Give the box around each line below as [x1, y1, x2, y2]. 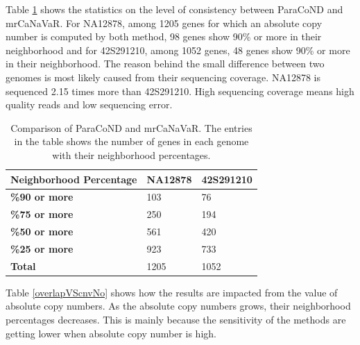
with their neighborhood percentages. [52, 147, 211, 162]
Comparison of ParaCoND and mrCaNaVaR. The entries [10, 120, 252, 135]
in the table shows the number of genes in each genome [14, 134, 249, 149]
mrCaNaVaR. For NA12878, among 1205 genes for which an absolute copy [6, 15, 323, 30]
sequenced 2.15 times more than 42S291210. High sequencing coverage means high [6, 83, 354, 98]
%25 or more [10, 241, 74, 255]
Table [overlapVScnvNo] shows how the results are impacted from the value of [6, 285, 338, 299]
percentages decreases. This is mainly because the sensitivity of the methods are [6, 312, 346, 327]
